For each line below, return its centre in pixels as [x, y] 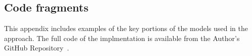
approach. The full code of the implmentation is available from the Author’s [122, 38]
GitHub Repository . [37, 48]
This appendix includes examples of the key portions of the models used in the [126, 28]
